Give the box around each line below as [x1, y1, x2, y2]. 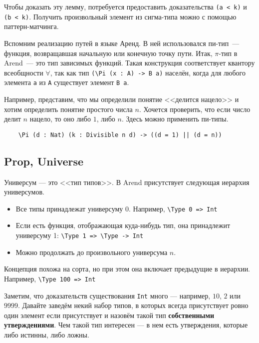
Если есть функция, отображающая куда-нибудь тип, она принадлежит [15, 220, 231, 230]
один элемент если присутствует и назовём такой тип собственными [4, 309, 215, 320]
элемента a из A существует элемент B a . [4, 77, 129, 87]
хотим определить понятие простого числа [4, 103, 133, 114]
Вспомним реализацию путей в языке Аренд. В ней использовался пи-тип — [4, 37, 240, 48]
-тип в [219, 47, 238, 58]
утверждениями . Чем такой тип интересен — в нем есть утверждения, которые [4, 319, 248, 330]
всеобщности [4, 67, 43, 77]
